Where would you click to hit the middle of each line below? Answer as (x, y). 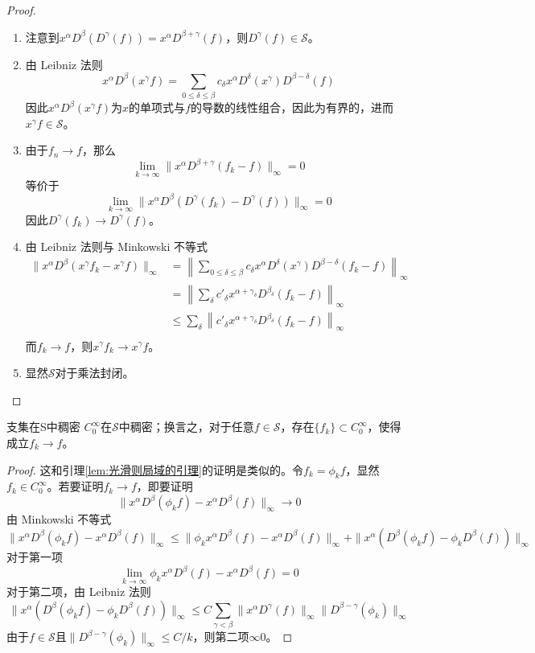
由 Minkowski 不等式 (59, 519)
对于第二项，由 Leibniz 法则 (79, 591)
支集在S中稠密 (43, 427)
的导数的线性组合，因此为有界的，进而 (292, 107)
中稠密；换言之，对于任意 (186, 427)
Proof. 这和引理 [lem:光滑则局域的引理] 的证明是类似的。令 (155, 469)
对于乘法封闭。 (95, 373)
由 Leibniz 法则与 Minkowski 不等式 (117, 246)
